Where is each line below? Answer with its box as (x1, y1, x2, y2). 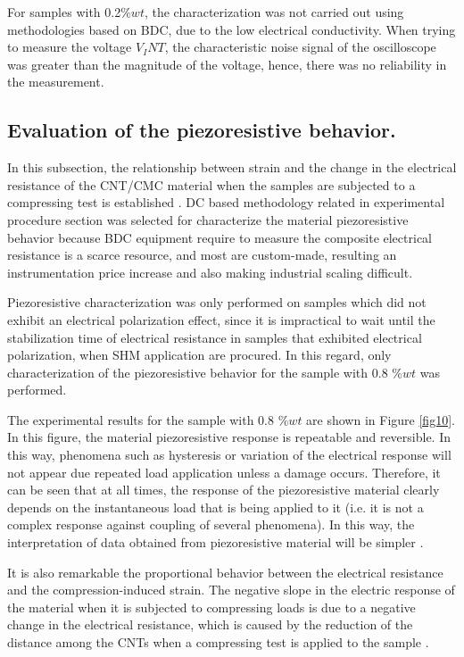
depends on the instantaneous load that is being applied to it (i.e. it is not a (7, 497, 424, 516)
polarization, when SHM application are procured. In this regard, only (7, 345, 392, 364)
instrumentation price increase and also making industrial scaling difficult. (7, 262, 413, 281)
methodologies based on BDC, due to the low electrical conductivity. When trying (7, 20, 456, 38)
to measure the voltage (7, 37, 132, 56)
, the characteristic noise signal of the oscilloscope (164, 37, 436, 56)
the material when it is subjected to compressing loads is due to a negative (7, 597, 416, 616)
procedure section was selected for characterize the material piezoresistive (7, 210, 409, 229)
